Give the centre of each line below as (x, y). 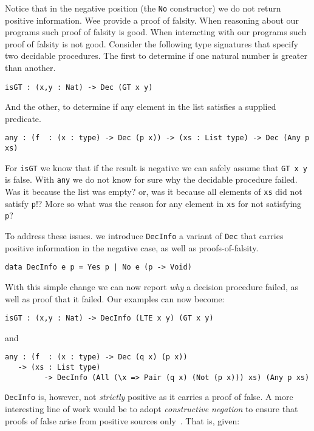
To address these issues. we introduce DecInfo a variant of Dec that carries (144, 236)
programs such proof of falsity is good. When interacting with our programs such (156, 32)
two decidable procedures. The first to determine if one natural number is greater (156, 56)
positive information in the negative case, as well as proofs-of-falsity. (132, 247)
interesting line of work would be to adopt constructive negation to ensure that (152, 409)
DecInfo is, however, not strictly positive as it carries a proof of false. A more (149, 397)
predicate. (23, 118)
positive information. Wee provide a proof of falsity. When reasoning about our (152, 20)
